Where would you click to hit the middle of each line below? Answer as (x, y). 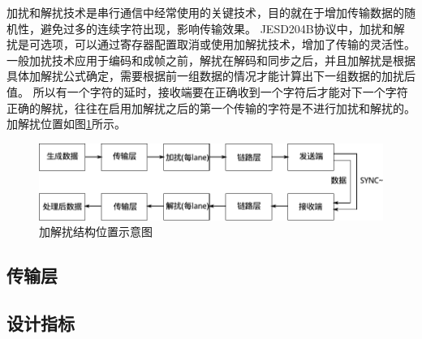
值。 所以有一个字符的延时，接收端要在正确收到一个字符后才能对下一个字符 (207, 91)
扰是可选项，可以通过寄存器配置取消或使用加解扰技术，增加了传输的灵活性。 (211, 44)
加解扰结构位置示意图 (96, 232)
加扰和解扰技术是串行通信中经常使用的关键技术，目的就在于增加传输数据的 (205, 12)
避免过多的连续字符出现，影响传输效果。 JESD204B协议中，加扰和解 (222, 28)
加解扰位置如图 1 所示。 (66, 124)
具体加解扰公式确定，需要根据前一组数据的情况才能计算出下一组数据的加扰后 (211, 76)
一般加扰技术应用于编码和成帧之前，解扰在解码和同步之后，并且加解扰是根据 (211, 60)
